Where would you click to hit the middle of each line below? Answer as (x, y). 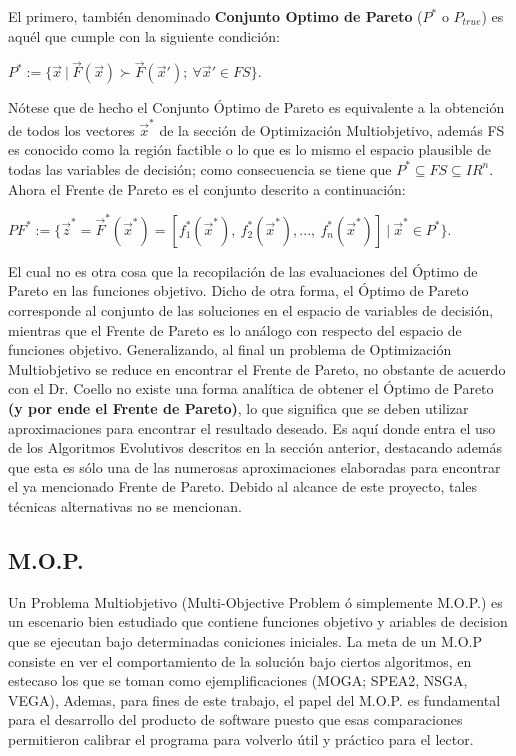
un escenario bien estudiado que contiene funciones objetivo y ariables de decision (258, 621)
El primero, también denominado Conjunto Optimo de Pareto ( (215, 16)
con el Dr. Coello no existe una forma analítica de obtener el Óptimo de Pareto (251, 388)
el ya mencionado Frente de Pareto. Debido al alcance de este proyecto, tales (243, 486)
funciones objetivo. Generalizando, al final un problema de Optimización (230, 349)
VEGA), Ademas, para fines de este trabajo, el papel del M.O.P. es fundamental (254, 699)
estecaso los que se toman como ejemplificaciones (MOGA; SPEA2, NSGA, (238, 680)
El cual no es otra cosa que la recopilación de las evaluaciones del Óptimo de (243, 270)
